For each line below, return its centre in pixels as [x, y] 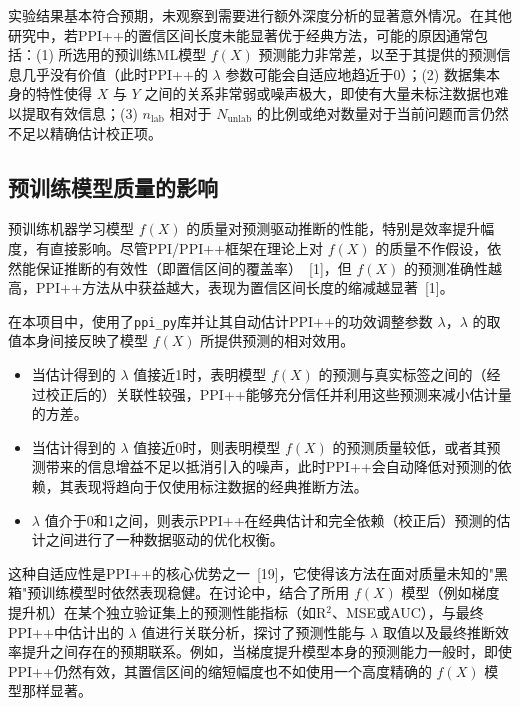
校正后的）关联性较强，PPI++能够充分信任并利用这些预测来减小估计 [271, 393]
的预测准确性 [446, 267]
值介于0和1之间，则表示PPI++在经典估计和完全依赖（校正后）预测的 [270, 519]
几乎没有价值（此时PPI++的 [114, 73]
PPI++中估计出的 [66, 631]
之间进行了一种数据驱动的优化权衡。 [164, 539]
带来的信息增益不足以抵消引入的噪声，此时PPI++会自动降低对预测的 [271, 466]
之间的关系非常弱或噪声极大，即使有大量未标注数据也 [319, 93]
